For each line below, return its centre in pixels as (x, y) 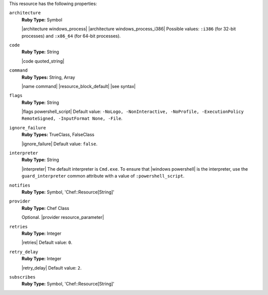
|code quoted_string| (43, 61)
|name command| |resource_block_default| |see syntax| (79, 86)
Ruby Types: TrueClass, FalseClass (58, 135)
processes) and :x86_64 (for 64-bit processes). (71, 36)
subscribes (22, 277)
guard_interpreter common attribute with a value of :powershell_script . (103, 176)
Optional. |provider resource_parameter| (63, 217)
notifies (20, 185)
